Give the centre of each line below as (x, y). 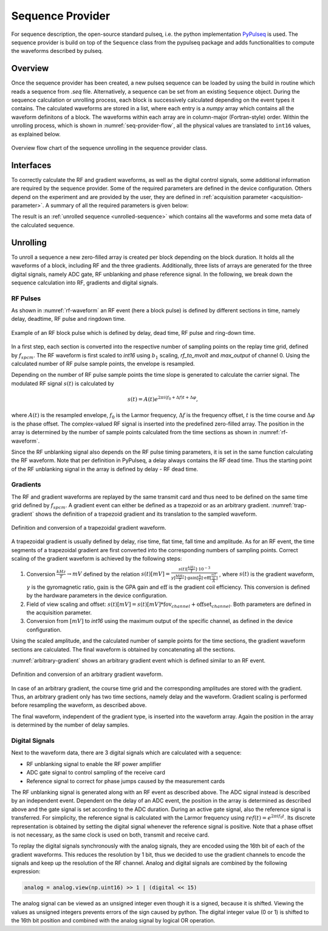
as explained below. (36, 134)
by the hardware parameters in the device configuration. (97, 595)
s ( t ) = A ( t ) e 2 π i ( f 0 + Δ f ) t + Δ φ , (163, 399)
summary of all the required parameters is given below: (120, 206)
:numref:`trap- (289, 505)
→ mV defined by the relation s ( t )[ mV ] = (118, 574)
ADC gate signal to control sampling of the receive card (96, 773)
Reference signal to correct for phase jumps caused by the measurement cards (125, 781)
